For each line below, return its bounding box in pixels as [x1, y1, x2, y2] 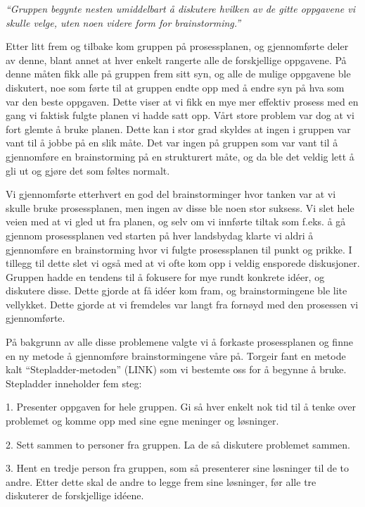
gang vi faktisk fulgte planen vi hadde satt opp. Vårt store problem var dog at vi [6, 108, 354, 123]
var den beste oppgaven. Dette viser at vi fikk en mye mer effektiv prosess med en [6, 94, 359, 108]
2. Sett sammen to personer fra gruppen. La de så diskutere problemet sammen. [6, 437, 351, 451]
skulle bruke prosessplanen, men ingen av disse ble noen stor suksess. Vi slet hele [6, 200, 354, 215]
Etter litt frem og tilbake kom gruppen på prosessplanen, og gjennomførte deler [6, 39, 349, 54]
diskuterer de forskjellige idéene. [6, 488, 144, 503]
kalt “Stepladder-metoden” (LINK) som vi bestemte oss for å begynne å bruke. [6, 362, 347, 377]
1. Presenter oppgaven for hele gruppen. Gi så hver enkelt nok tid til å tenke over [6, 399, 357, 414]
